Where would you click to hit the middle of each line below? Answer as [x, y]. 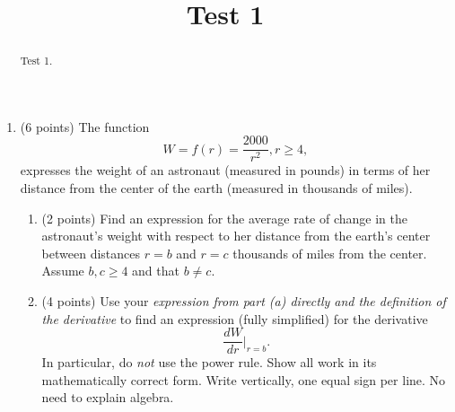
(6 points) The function [85, 126]
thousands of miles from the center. [330, 253]
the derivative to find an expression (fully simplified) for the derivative [235, 318]
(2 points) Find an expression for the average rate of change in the [224, 218]
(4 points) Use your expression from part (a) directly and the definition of [244, 301]
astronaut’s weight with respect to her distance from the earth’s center [236, 236]
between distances [91, 253]
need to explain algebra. [108, 397]
